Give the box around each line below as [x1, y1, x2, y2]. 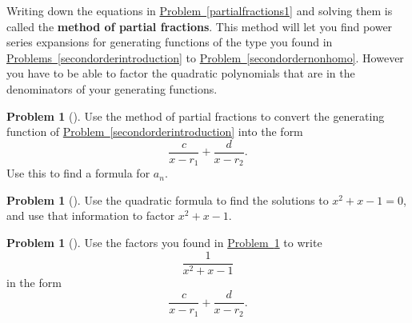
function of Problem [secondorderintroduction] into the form [6, 123, 303, 140]
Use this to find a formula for [6, 165, 150, 181]
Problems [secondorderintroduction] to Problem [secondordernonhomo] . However [6, 49, 404, 66]
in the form [6, 273, 62, 290]
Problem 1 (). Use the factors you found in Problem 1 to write [6, 234, 322, 251]
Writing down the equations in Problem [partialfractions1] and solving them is [6, 2, 393, 18]
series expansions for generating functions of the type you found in [6, 34, 333, 50]
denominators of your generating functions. [6, 80, 218, 97]
